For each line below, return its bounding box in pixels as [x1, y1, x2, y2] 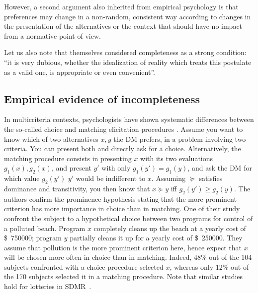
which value [4, 173, 40, 183]
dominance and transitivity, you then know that [4, 183, 150, 193]
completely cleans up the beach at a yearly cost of [93, 223, 246, 233]
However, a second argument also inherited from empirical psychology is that [4, 1, 239, 11]
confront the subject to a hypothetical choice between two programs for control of [4, 213, 253, 223]
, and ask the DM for [187, 163, 252, 173]
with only [101, 163, 131, 173]
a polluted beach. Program [4, 223, 86, 233]
